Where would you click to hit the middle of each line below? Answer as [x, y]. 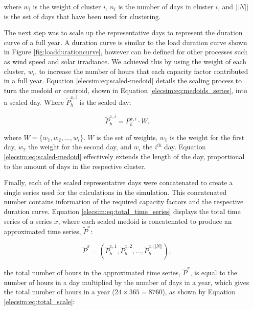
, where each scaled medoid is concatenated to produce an [145, 221]
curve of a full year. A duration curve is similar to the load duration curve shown [126, 42]
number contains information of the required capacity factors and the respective [124, 202]
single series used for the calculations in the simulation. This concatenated [115, 192]
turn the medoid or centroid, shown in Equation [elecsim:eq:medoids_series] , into [126, 90]
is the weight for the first [207, 137]
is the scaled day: [105, 102]
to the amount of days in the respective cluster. [75, 166]
